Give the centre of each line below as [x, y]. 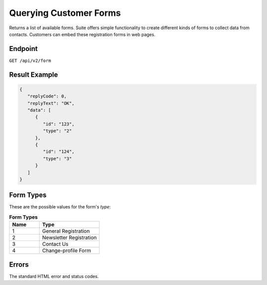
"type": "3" [57, 159]
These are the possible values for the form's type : [60, 207]
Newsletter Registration [69, 237]
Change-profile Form [67, 251]
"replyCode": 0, [47, 96]
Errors [19, 264]
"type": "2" [57, 131]
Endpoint [23, 49]
